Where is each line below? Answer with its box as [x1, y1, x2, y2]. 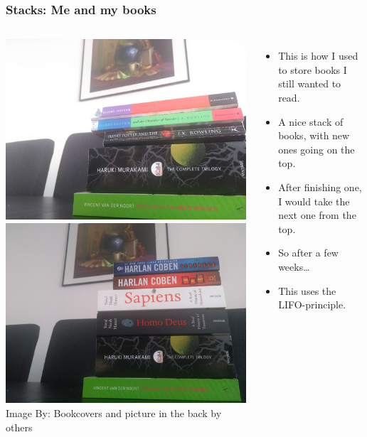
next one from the [278, 207, 356, 222]
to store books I [278, 62, 347, 77]
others [6, 419, 33, 434]
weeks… [278, 259, 310, 274]
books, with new [278, 128, 350, 143]
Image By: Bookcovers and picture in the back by [6, 405, 222, 420]
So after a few [278, 245, 339, 260]
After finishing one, [278, 179, 362, 194]
